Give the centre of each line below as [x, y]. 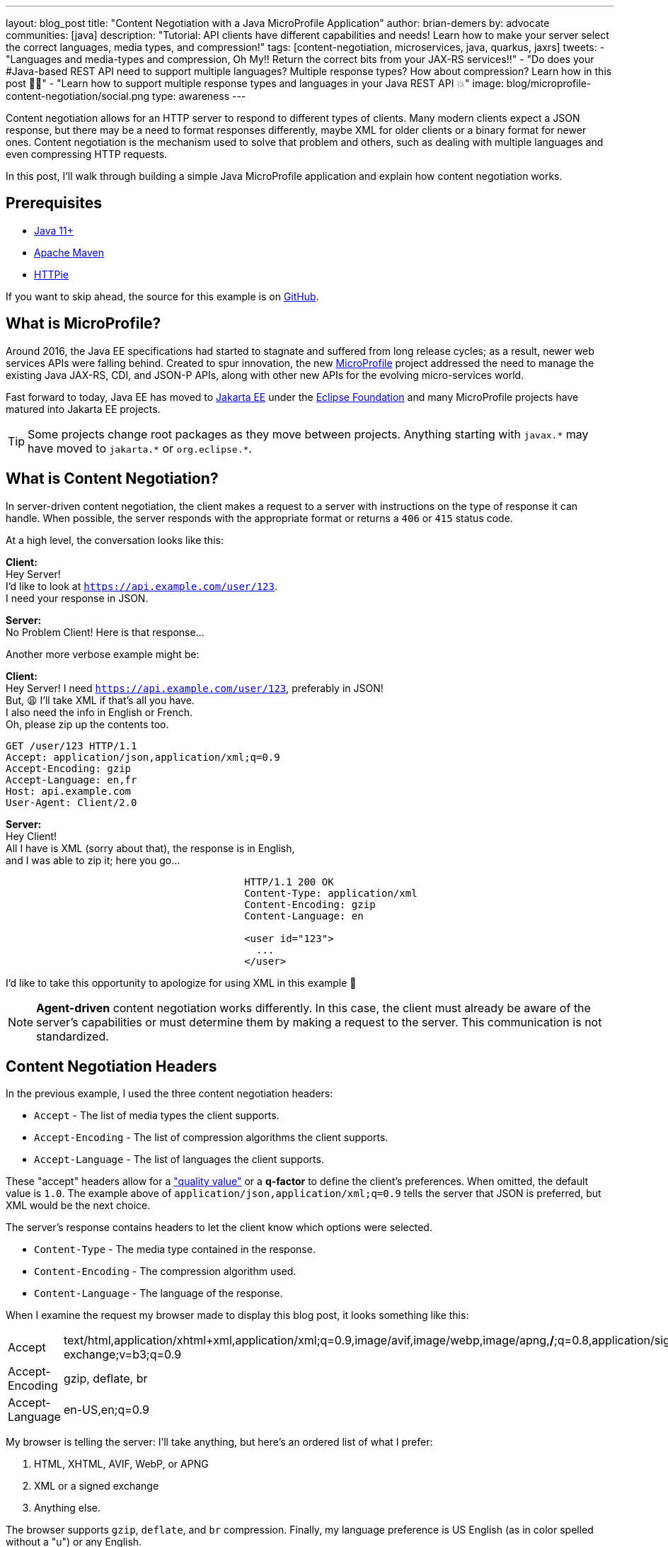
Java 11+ [54, 230]
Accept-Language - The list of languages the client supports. [179, 1160]
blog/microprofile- [549, 83]
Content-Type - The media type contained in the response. [175, 1249]
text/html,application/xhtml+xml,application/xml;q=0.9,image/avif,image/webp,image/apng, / [309, 1341]
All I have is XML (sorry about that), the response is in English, [150, 848]
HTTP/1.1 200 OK [289, 882]
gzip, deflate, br [105, 1379]
